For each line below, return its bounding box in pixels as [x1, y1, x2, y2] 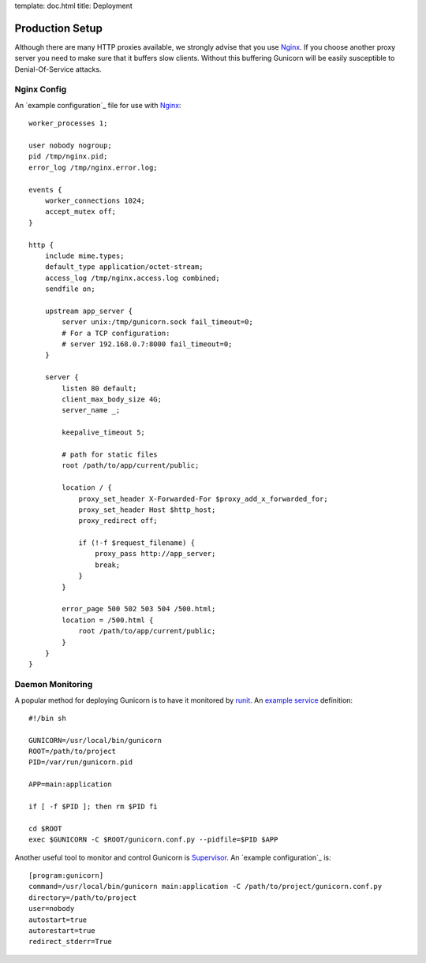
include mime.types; [44, 251, 125, 260]
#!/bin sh [28, 714, 66, 722]
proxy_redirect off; [78, 517, 158, 525]
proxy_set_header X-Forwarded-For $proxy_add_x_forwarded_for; [78, 494, 328, 503]
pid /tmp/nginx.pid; [28, 152, 108, 161]
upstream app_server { [44, 306, 133, 315]
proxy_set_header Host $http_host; [78, 505, 216, 514]
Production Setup [14, 21, 103, 35]
